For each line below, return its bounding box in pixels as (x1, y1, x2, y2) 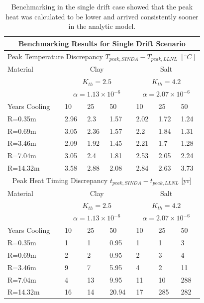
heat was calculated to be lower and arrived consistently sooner (5, 11, 199, 21)
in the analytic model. (68, 21, 136, 31)
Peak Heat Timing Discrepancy (12, 175, 108, 185)
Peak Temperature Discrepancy (7, 51, 103, 61)
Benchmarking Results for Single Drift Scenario (18, 38, 186, 48)
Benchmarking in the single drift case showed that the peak (11, 1, 193, 11)
